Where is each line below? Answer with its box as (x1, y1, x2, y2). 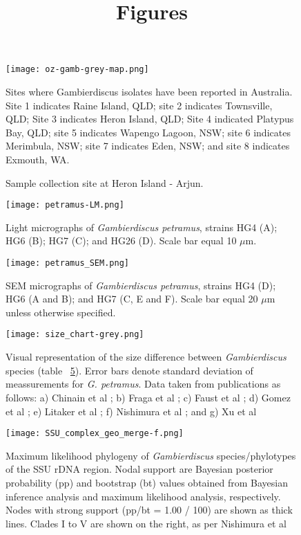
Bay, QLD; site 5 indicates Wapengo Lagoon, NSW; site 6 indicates (6, 125, 291, 139)
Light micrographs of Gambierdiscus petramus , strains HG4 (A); (6, 219, 278, 234)
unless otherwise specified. (6, 305, 116, 319)
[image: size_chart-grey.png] (6, 329, 144, 340)
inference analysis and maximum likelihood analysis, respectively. (6, 489, 281, 503)
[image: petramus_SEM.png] (6, 258, 129, 269)
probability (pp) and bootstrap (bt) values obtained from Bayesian (6, 475, 288, 489)
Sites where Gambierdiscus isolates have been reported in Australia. (6, 84, 293, 99)
